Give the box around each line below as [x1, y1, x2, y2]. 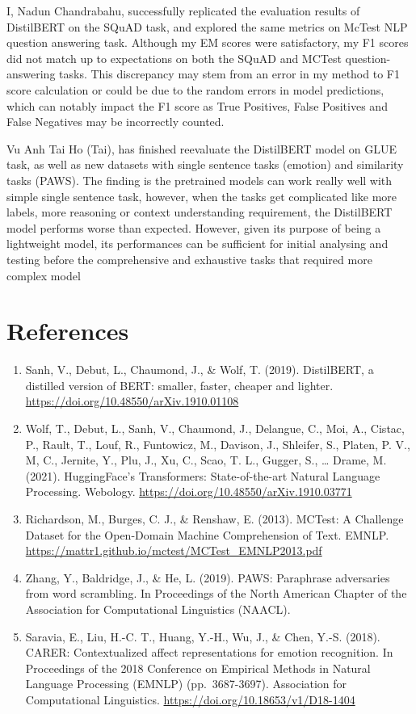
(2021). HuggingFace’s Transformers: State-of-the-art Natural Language [25, 467, 380, 484]
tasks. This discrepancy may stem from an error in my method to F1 [59, 65, 400, 82]
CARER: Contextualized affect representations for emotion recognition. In [25, 644, 393, 661]
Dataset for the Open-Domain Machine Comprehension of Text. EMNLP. [25, 526, 389, 543]
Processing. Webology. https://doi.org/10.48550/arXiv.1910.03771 [25, 483, 352, 500]
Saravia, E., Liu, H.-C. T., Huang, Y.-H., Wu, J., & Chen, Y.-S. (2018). [25, 628, 380, 645]
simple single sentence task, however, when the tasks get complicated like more [6, 187, 397, 204]
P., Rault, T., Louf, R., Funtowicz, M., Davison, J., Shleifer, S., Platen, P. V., [25, 435, 410, 452]
